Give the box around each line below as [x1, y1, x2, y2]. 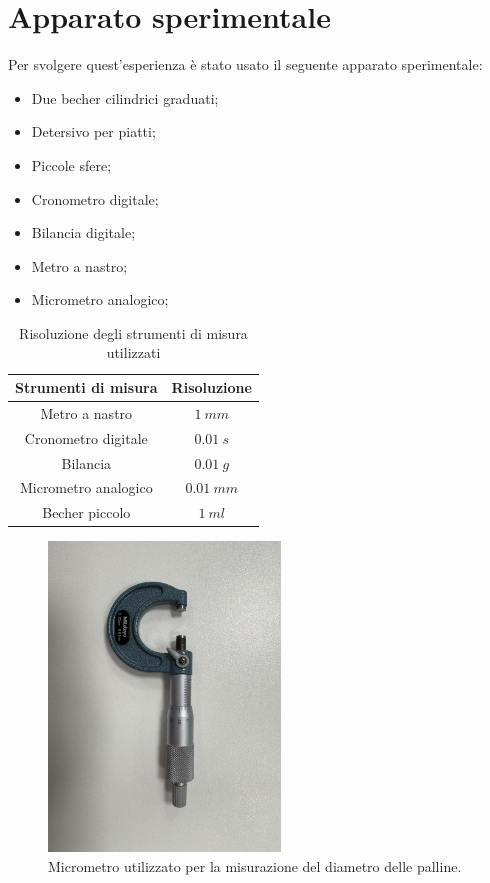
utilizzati [106, 342, 161, 363]
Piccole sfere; [31, 154, 112, 175]
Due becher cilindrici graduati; [31, 87, 219, 108]
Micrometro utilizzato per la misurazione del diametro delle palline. [48, 855, 462, 876]
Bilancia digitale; [31, 222, 136, 243]
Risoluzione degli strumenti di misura [19, 322, 248, 343]
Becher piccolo [42, 502, 131, 523]
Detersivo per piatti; [31, 121, 156, 142]
